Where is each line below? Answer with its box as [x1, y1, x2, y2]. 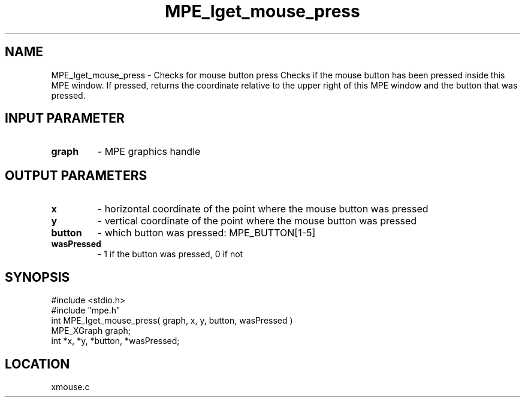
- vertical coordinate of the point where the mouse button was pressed [97, 215, 417, 227]
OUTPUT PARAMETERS [5, 167, 147, 183]
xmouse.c [51, 381, 90, 392]
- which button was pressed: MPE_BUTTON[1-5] [97, 227, 316, 239]
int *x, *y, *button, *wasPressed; [51, 336, 180, 346]
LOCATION [5, 356, 70, 371]
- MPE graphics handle [97, 145, 201, 158]
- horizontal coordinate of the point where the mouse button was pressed [97, 203, 429, 215]
